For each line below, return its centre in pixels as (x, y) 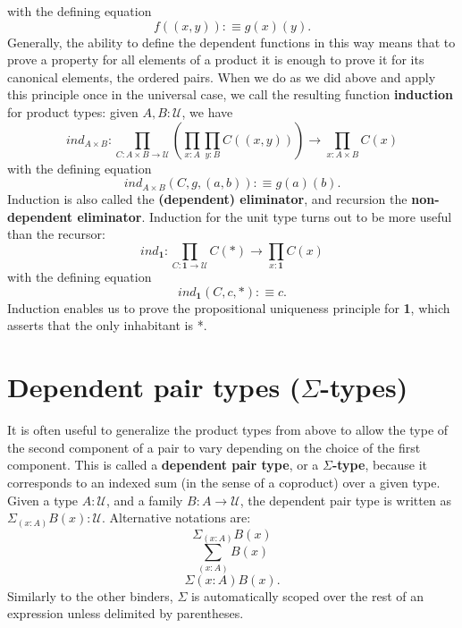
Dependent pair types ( (154, 387)
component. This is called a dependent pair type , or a (163, 465)
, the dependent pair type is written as (345, 500)
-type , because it (380, 465)
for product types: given (73, 111)
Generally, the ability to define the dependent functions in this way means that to (231, 42)
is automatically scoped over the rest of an (307, 595)
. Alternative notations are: (176, 518)
